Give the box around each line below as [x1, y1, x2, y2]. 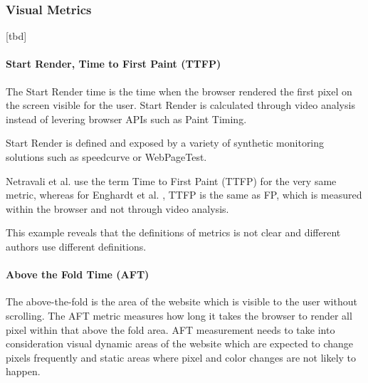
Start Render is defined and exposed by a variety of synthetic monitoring [6, 135, 325, 150]
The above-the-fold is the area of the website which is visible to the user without [6, 294, 357, 309]
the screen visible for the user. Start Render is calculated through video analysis [6, 98, 355, 112]
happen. [6, 364, 41, 379]
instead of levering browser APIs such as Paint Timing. [6, 111, 247, 126]
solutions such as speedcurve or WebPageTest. [6, 149, 207, 164]
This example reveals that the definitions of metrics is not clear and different [6, 225, 341, 240]
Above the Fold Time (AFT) [6, 267, 149, 282]
